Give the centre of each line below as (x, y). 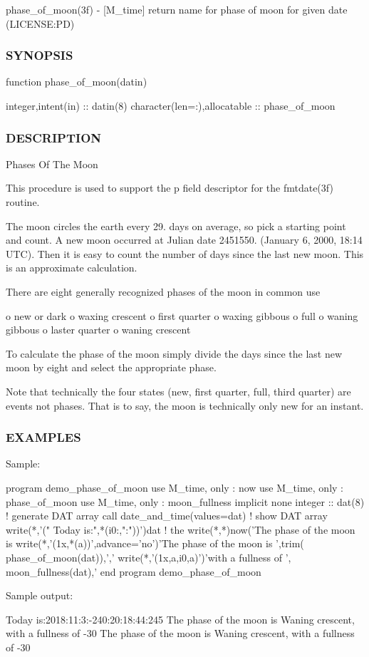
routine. (23, 202)
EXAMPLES (43, 437)
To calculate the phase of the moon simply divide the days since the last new (174, 353)
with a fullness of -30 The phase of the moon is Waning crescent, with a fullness (180, 633)
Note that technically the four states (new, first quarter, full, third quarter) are (178, 391)
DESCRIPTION (54, 137)
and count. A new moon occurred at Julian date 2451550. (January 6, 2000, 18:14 (184, 240)
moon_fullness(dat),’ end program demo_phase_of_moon (134, 571)
